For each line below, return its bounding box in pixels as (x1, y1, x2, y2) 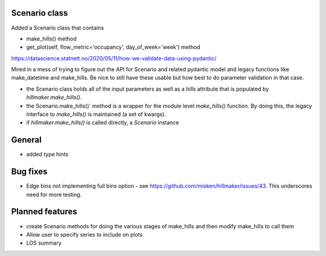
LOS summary (26, 239, 62, 247)
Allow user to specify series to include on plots (26, 231, 143, 238)
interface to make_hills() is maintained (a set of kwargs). (26, 110, 166, 118)
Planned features (11, 206, 78, 217)
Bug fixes (11, 167, 48, 177)
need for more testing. (26, 191, 82, 198)
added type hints (26, 151, 69, 158)
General (11, 135, 42, 145)
